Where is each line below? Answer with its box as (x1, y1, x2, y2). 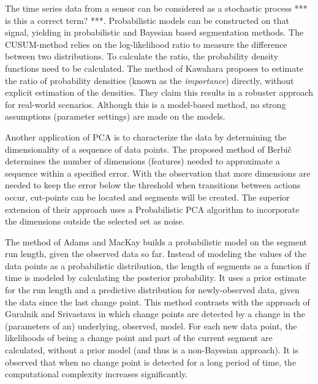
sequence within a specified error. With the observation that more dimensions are (5, 166, 311, 179)
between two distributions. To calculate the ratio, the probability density (5, 50, 279, 63)
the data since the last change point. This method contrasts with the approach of (5, 295, 310, 308)
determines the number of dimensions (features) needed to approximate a (5, 155, 280, 167)
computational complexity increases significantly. (5, 367, 188, 380)
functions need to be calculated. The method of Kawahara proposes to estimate (5, 61, 303, 74)
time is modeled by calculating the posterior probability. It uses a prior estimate (5, 271, 306, 284)
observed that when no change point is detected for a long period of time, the (5, 355, 297, 368)
